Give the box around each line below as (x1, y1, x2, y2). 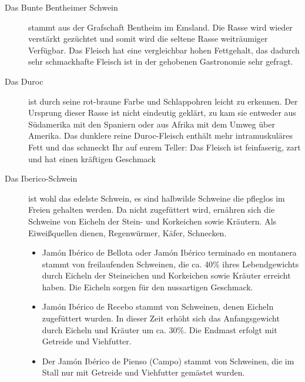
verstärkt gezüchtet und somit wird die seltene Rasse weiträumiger (28, 32, 268, 45)
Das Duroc (5, 75, 43, 87)
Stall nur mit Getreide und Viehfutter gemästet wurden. (42, 366, 245, 378)
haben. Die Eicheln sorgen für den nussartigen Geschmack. (42, 280, 253, 293)
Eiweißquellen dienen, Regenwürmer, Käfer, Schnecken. (28, 226, 227, 239)
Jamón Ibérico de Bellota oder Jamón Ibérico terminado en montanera (42, 246, 297, 259)
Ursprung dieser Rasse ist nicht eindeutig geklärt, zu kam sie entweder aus (28, 106, 296, 119)
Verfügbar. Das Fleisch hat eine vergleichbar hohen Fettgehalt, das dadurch (28, 43, 300, 56)
